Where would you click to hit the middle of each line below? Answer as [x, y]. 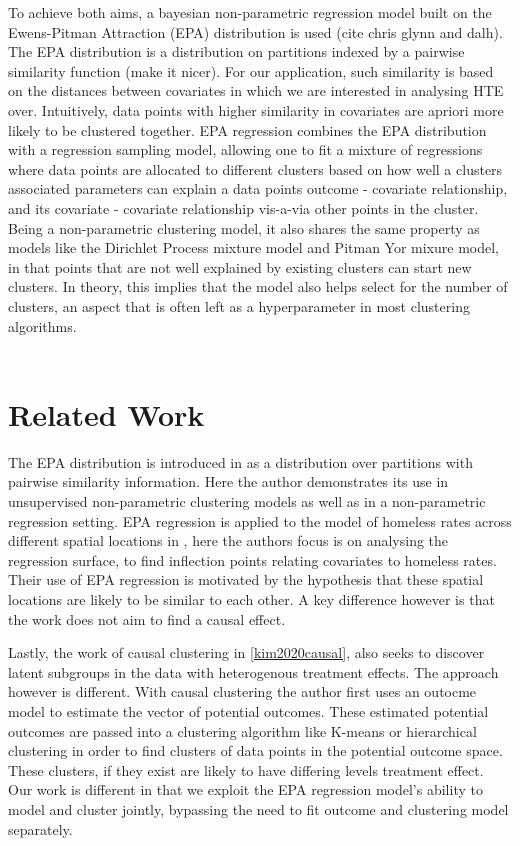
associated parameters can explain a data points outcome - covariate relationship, [258, 188]
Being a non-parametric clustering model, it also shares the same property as [244, 227]
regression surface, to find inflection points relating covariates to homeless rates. [252, 559]
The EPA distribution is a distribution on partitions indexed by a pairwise [236, 51]
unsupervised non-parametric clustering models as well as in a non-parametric [247, 501]
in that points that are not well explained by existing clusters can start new [240, 266]
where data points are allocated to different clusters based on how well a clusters [255, 168]
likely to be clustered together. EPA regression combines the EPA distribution [247, 129]
